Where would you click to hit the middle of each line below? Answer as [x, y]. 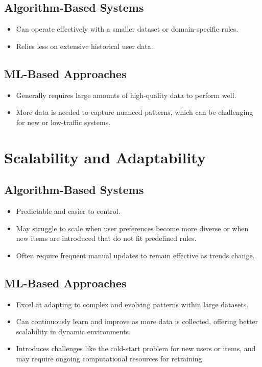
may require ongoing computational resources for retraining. [110, 358]
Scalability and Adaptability [105, 157]
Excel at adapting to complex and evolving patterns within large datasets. [132, 304]
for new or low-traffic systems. [63, 122]
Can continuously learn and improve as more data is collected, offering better [137, 321]
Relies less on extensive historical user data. [85, 46]
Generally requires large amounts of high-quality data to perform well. [126, 95]
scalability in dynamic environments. [74, 331]
